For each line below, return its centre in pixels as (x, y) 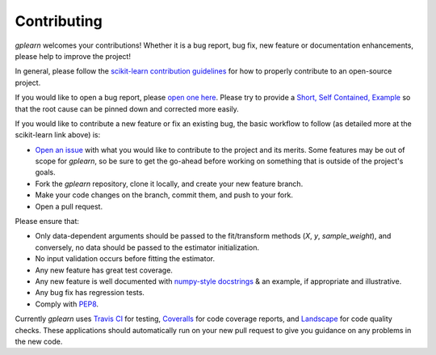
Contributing (59, 21)
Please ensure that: (47, 222)
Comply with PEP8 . (67, 304)
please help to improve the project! (73, 56)
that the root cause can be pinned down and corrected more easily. (127, 108)
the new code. (39, 341)
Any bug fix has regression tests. (90, 293)
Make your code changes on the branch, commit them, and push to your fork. (164, 195)
